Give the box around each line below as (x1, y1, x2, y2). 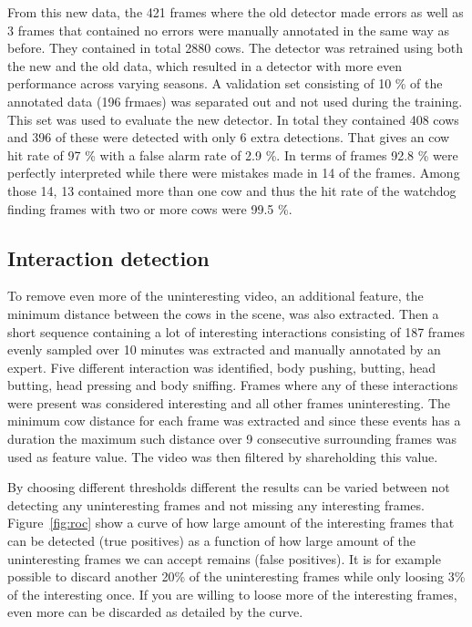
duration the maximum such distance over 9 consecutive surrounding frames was (7, 429, 457, 448)
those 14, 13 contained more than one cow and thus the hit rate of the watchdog (7, 180, 457, 200)
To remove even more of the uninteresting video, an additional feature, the (7, 286, 424, 305)
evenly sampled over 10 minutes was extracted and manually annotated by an (7, 340, 441, 359)
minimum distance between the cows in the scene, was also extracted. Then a (7, 303, 439, 323)
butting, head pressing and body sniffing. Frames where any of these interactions (7, 375, 458, 395)
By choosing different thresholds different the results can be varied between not (7, 478, 450, 497)
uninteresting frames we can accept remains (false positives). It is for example (7, 549, 441, 568)
